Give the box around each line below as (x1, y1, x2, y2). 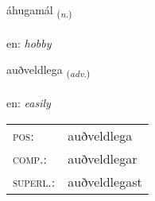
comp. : (13, 149, 47, 168)
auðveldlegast (68, 172, 142, 191)
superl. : (13, 172, 56, 191)
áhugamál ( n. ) (6, 2, 72, 20)
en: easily (6, 95, 51, 111)
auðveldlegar (68, 149, 138, 168)
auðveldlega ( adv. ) (6, 61, 91, 80)
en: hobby (6, 34, 52, 51)
